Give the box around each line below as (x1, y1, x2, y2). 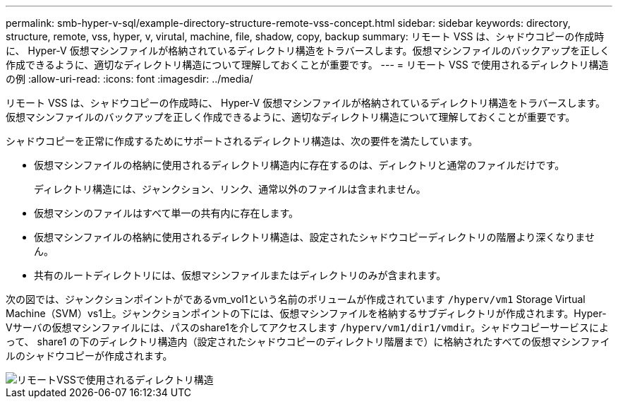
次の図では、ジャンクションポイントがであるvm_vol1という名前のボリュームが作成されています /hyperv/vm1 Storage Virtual (6, 293, 586, 305)
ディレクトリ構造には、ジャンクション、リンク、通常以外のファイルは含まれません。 (34, 183, 426, 195)
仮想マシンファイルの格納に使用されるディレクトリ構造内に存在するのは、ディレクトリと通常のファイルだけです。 (34, 159, 565, 171)
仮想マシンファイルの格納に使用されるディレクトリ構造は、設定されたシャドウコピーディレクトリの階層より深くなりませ (34, 231, 595, 243)
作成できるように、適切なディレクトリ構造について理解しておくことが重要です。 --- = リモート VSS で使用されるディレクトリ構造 (6, 59, 609, 71)
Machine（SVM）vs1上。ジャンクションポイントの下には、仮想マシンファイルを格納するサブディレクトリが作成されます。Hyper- (6, 307, 607, 319)
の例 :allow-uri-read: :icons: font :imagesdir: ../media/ (6, 73, 253, 85)
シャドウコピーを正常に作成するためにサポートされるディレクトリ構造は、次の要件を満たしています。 (6, 135, 478, 147)
